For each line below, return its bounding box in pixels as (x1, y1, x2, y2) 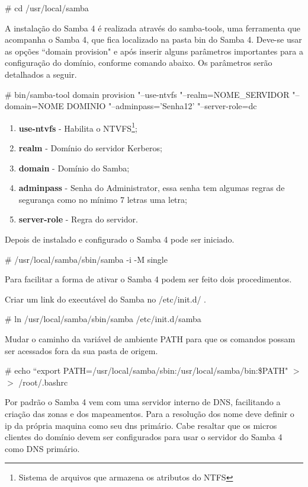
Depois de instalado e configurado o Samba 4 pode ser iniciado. (5, 233, 235, 245)
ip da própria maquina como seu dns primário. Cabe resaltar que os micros (5, 419, 277, 431)
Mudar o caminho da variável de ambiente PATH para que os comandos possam (5, 332, 296, 345)
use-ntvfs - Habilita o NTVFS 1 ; (18, 120, 137, 134)
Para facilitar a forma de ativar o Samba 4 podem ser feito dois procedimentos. (5, 273, 292, 285)
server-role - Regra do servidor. (18, 213, 138, 225)
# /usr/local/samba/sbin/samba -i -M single (5, 253, 168, 265)
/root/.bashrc (18, 375, 68, 388)
